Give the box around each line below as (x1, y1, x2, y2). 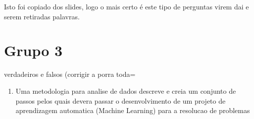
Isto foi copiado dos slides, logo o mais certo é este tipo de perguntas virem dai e (4, 1, 249, 11)
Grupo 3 (4, 40, 63, 60)
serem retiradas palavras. (4, 11, 80, 21)
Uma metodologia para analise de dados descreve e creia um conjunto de (15, 85, 236, 96)
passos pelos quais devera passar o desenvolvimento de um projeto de (15, 95, 226, 106)
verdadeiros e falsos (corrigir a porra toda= (4, 69, 136, 79)
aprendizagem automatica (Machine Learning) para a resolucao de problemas (15, 105, 250, 116)
